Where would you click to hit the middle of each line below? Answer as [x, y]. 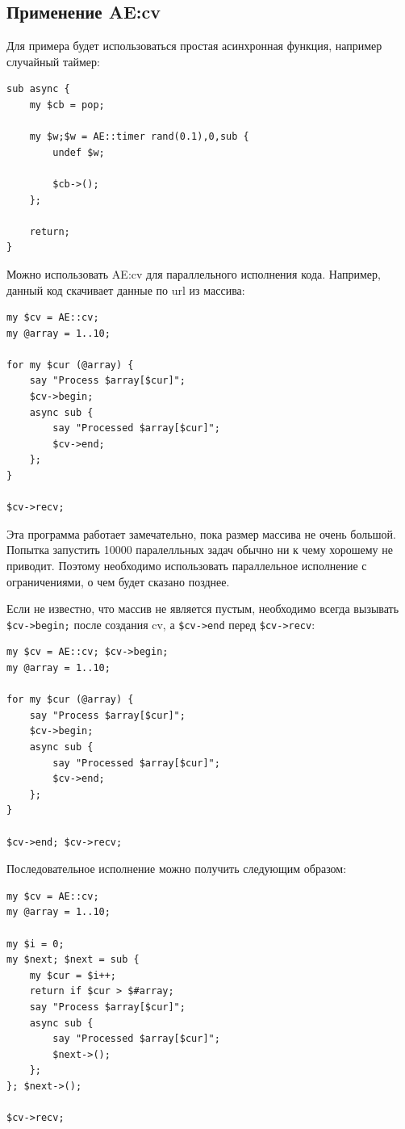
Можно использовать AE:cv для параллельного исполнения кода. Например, [194, 273]
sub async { [38, 89]
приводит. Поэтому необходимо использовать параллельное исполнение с [187, 566]
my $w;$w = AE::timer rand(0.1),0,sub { [139, 137]
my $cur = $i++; [73, 975]
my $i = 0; [35, 944]
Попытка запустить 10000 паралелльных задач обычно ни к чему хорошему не [200, 550]
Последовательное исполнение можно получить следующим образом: [177, 869]
